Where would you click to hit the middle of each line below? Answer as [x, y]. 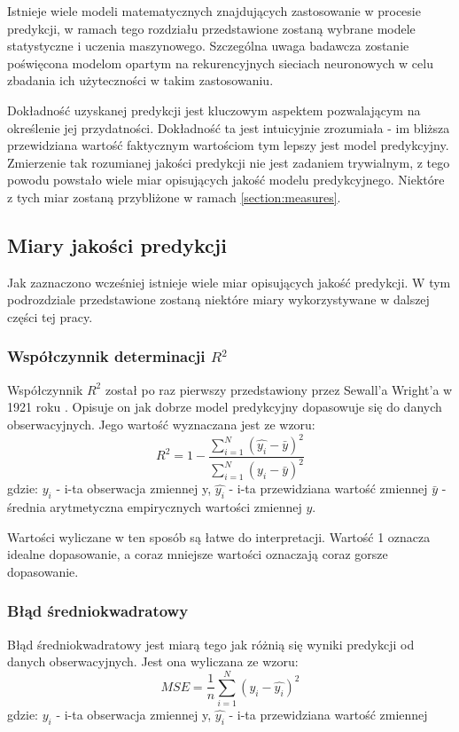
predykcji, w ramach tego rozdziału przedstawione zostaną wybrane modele [211, 28]
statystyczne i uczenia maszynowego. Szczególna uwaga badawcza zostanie [208, 46]
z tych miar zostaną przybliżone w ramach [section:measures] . [174, 197]
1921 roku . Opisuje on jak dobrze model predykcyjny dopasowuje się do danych [225, 407]
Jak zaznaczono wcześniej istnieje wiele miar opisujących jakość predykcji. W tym [229, 282]
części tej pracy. [50, 316]
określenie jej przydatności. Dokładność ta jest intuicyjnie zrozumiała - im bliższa [229, 127]
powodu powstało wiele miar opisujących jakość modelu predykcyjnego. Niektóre [226, 180]
